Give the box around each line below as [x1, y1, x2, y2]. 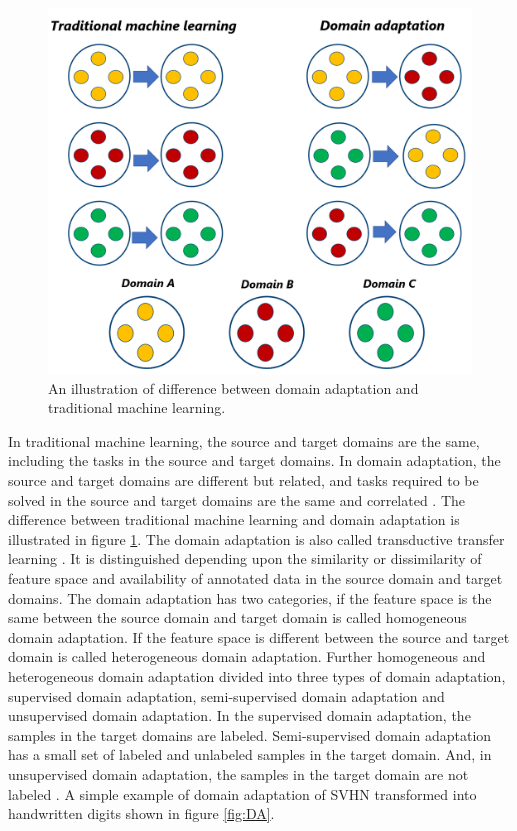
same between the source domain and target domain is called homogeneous [8, 607, 467, 628]
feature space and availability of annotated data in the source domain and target [8, 567, 503, 588]
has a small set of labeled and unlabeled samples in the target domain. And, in [8, 744, 492, 765]
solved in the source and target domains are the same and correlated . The [8, 489, 466, 510]
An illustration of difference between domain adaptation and [48, 377, 419, 398]
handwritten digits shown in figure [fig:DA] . [8, 803, 275, 824]
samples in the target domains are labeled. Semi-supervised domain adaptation [8, 724, 492, 745]
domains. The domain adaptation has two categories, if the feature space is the [8, 587, 492, 608]
